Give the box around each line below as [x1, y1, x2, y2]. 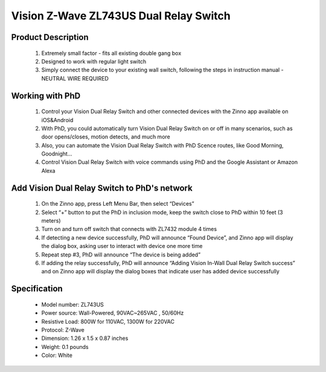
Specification [11, 284, 63, 294]
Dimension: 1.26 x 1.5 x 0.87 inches [41, 334, 129, 342]
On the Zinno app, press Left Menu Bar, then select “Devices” [41, 200, 194, 207]
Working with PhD [11, 91, 81, 101]
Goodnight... [41, 150, 72, 157]
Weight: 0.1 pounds [41, 343, 89, 350]
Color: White [41, 351, 72, 359]
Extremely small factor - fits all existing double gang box [41, 49, 182, 57]
